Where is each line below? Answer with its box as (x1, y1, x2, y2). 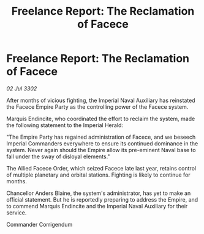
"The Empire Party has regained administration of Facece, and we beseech (6, 133, 196, 141)
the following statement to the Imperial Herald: (6, 121, 124, 129)
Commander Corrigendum (6, 221, 73, 228)
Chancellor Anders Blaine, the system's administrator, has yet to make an (6, 189, 191, 197)
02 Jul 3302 (6, 84, 37, 92)
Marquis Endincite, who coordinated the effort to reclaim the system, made (6, 115, 195, 122)
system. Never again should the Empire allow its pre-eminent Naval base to (6, 146, 196, 153)
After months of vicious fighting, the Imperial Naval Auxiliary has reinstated (6, 97, 195, 104)
